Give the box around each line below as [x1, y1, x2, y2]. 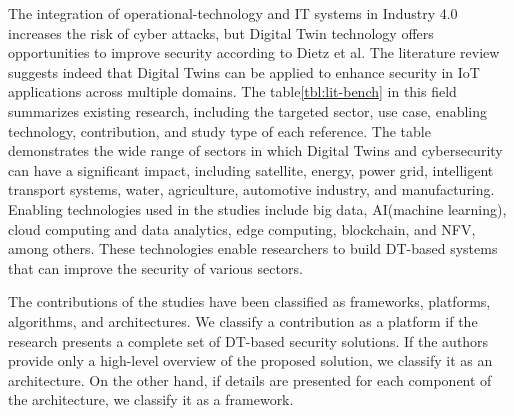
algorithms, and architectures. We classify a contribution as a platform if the [8, 310, 478, 331]
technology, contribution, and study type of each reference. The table [8, 120, 431, 141]
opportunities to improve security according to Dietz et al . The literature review [8, 42, 500, 63]
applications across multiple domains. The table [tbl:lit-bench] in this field [8, 81, 457, 102]
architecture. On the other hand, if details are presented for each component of [8, 369, 492, 390]
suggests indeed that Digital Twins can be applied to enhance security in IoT [8, 61, 480, 82]
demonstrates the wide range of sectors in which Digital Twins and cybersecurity [8, 140, 503, 161]
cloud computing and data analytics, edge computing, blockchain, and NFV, [8, 218, 476, 239]
